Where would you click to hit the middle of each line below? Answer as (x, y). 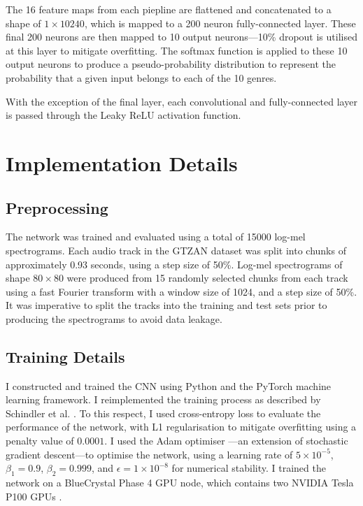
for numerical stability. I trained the (249, 468)
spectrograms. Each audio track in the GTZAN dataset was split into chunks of (176, 250)
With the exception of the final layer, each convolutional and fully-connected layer (181, 101)
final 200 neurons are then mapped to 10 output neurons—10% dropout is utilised (181, 37)
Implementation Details (122, 162)
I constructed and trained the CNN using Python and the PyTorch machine (169, 385)
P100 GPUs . (34, 496)
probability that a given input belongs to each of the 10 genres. (141, 77)
